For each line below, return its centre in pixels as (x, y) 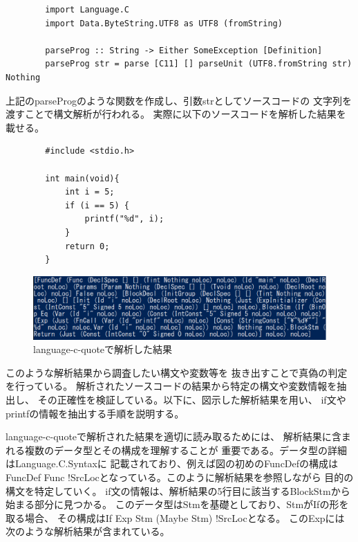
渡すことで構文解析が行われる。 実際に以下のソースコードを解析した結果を (176, 114)
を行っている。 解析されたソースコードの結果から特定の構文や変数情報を (171, 386)
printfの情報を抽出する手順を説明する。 (95, 413)
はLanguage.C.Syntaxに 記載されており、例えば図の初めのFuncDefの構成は (172, 463)
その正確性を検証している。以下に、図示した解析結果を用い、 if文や (192, 400)
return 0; (87, 246)
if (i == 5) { (97, 205)
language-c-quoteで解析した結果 (103, 349)
